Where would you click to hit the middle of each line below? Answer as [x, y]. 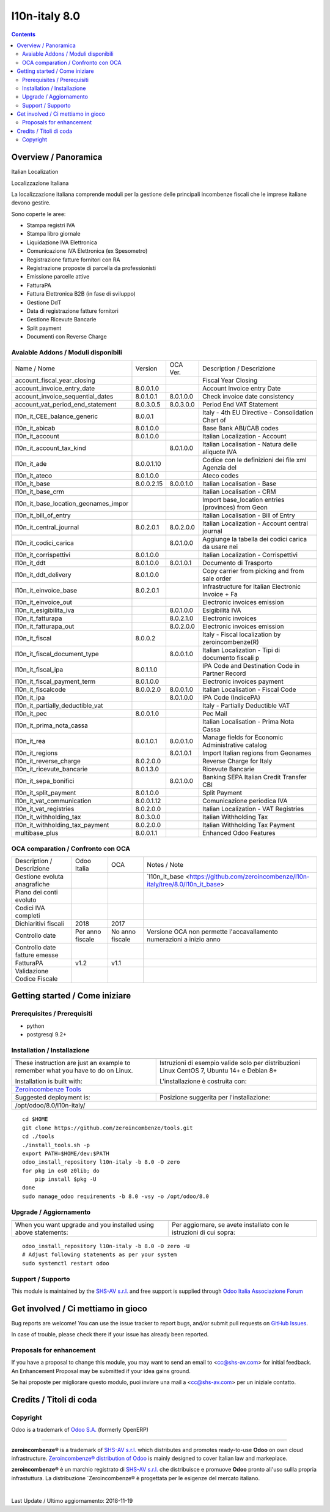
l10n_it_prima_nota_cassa [51, 725]
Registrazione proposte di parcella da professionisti [91, 268]
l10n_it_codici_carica [45, 543]
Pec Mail [215, 714]
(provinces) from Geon [235, 507]
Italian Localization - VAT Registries [253, 809]
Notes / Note [165, 865]
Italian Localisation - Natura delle [250, 444]
